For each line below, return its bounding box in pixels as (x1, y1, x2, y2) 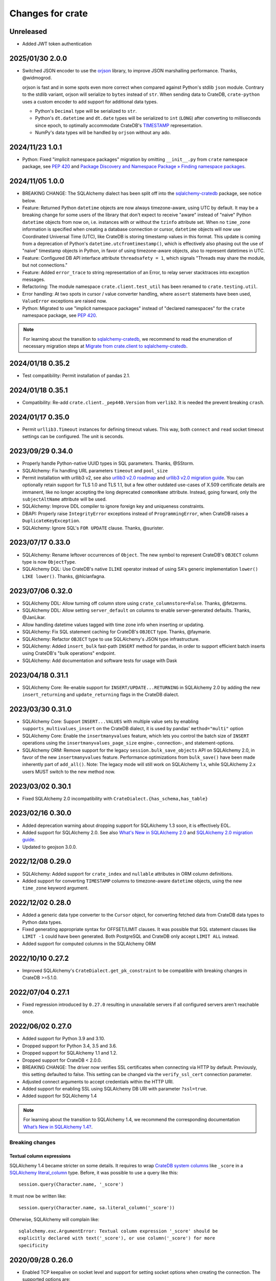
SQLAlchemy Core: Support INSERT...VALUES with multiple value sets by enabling (22, 718, 199, 725)
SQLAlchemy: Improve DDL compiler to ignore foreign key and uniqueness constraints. (22, 503, 205, 509)
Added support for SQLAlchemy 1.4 (22, 1093, 97, 1099)
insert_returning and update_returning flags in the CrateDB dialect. (22, 692, 179, 698)
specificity (18, 1243, 49, 1248)
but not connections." (22, 262, 68, 268)
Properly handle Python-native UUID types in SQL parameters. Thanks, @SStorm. (22, 460, 194, 466)
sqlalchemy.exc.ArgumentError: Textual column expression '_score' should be (18, 1228, 218, 1234)
